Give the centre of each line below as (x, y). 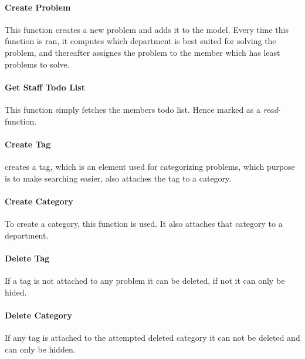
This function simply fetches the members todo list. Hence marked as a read (141, 109)
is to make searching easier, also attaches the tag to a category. (118, 178)
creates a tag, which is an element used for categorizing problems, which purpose (150, 166)
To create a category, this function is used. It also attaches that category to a (144, 223)
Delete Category (38, 315)
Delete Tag (27, 258)
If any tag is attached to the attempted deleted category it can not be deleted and (152, 337)
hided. (16, 292)
